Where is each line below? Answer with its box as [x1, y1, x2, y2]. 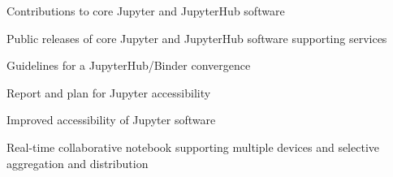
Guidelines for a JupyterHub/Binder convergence [6, 57, 251, 74]
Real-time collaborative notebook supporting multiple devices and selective [6, 138, 380, 155]
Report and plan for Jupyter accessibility [6, 84, 211, 101]
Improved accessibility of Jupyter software [6, 111, 216, 128]
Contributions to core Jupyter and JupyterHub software [6, 2, 285, 19]
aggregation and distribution [6, 154, 149, 171]
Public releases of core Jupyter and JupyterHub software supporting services [6, 29, 387, 46]
